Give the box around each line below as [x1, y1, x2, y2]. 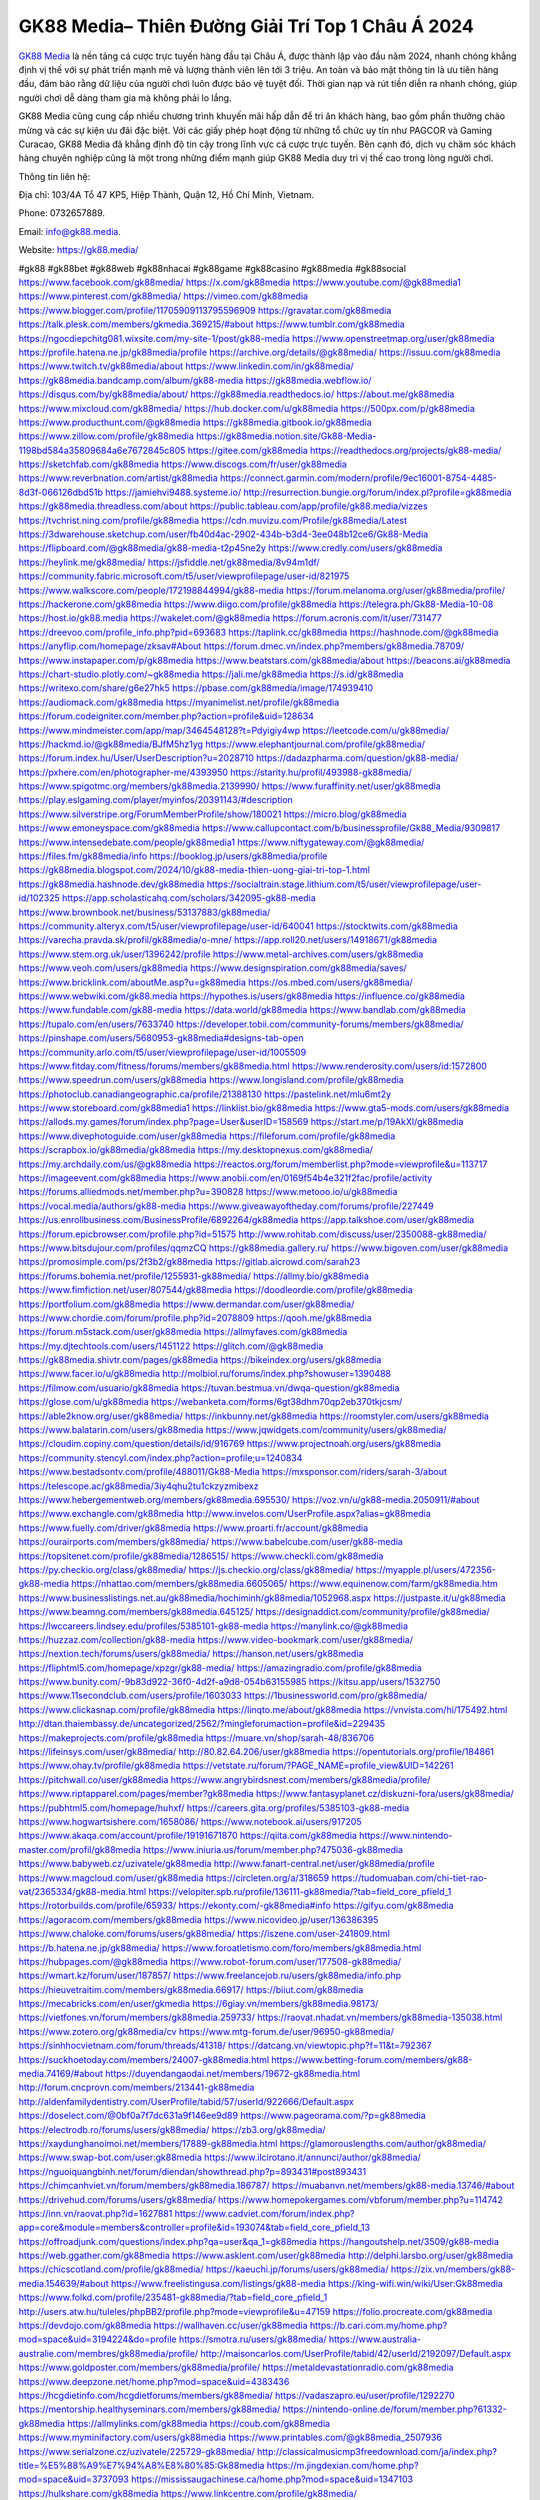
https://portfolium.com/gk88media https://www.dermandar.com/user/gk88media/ [18, 1298, 355, 1310]
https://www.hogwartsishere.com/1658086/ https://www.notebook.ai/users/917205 [18, 1815, 362, 1827]
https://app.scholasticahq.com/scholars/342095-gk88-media [61, 892, 317, 904]
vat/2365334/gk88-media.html [18, 1885, 147, 1897]
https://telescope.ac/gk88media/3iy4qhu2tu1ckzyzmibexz [18, 1480, 259, 1492]
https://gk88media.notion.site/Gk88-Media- [196, 430, 377, 442]
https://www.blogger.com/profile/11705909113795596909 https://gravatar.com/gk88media [18, 304, 392, 316]
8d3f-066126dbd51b [18, 486, 104, 498]
